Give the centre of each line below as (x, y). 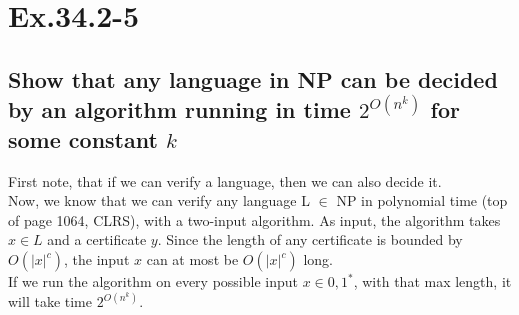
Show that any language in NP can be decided (253, 78)
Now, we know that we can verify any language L (159, 200)
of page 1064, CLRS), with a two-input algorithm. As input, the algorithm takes (254, 219)
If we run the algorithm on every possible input (153, 281)
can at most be (192, 259)
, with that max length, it (432, 281)
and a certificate (97, 239)
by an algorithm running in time (179, 109)
